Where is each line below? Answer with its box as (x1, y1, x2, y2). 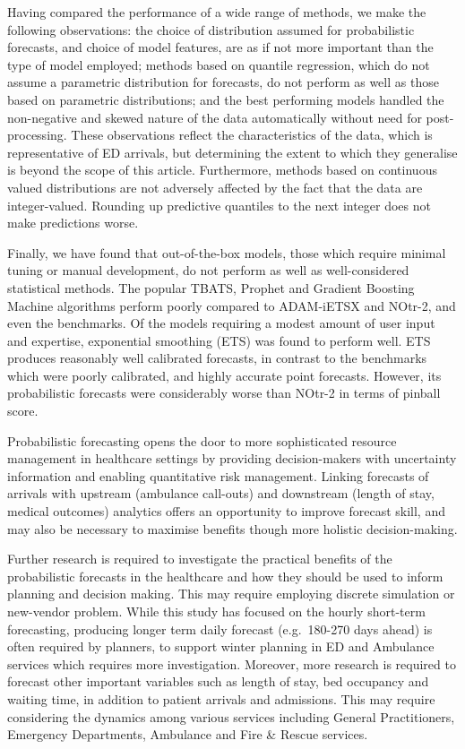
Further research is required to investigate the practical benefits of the (7, 549, 392, 568)
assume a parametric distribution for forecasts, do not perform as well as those (7, 73, 439, 91)
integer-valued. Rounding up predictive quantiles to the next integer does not (7, 195, 431, 214)
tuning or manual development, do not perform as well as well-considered (7, 261, 409, 280)
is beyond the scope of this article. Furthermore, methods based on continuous (7, 160, 437, 179)
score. (7, 401, 39, 420)
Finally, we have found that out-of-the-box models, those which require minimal (7, 243, 446, 262)
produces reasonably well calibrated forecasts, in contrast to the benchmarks (7, 349, 427, 367)
